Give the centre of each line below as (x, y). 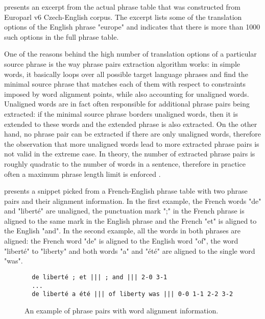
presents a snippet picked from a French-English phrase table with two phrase (126, 191)
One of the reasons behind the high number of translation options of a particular (130, 54)
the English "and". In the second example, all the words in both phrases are (123, 231)
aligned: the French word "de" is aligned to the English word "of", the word (121, 241)
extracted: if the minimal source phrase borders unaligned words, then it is (121, 113)
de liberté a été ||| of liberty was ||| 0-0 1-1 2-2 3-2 (132, 294)
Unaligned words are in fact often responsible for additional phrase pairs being (127, 104)
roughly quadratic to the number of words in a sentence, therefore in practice (125, 163)
